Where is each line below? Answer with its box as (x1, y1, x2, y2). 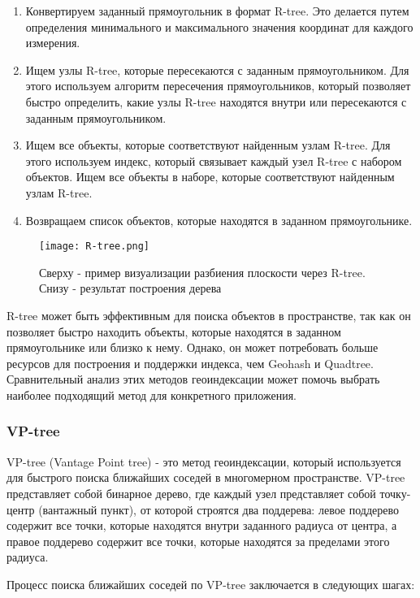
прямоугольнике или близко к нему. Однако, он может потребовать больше (6, 339, 379, 356)
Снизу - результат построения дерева (39, 279, 222, 297)
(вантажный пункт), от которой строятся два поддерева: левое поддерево (38, 500, 399, 518)
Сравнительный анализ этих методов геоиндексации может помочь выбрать (6, 370, 380, 388)
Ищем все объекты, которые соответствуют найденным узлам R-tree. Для (25, 136, 391, 154)
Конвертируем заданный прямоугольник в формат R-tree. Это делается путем (25, 2, 409, 19)
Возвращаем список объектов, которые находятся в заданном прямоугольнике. (25, 211, 413, 228)
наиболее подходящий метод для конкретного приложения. (6, 386, 297, 403)
